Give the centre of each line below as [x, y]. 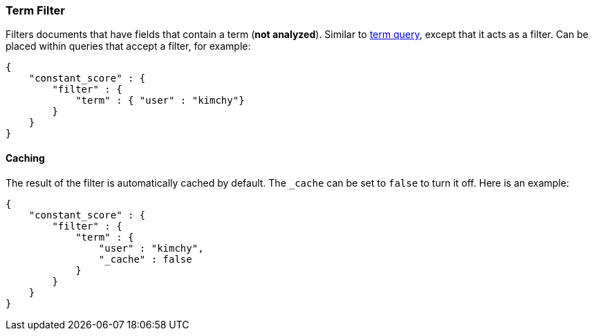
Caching [25, 158]
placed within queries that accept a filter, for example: [128, 46]
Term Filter [35, 10]
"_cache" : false [145, 259]
